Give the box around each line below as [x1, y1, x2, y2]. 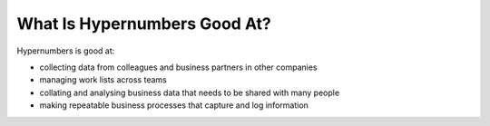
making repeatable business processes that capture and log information [39, 100, 309, 111]
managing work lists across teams [39, 74, 167, 85]
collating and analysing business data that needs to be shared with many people [39, 87, 340, 98]
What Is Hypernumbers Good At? [16, 14, 271, 34]
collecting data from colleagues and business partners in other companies [39, 62, 318, 73]
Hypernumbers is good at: [16, 45, 115, 56]
